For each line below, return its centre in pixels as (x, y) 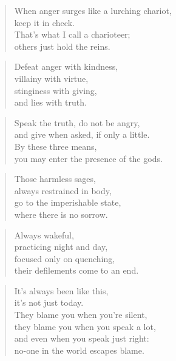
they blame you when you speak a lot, (85, 326)
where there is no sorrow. (61, 214)
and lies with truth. (50, 102)
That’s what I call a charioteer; (72, 34)
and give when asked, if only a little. (82, 134)
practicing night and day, (61, 247)
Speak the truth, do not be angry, (77, 122)
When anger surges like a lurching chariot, (93, 10)
